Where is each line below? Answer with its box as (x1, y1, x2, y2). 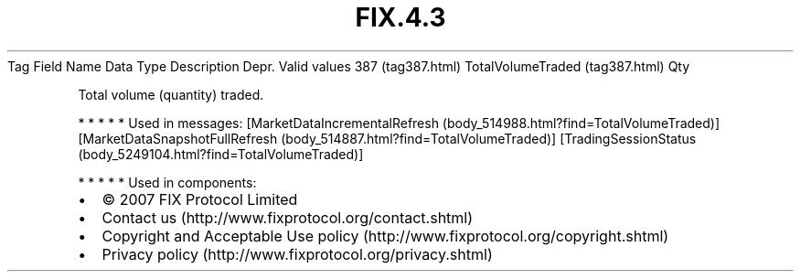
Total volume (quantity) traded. (78, 86, 264, 102)
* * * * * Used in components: (78, 174, 257, 190)
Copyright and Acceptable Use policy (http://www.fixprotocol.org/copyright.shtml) (101, 226, 669, 245)
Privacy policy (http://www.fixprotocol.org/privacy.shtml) (101, 244, 493, 263)
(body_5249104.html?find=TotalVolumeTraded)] (78, 145, 364, 162)
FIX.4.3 (355, 2, 446, 33)
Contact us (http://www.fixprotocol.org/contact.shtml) (101, 208, 474, 227)
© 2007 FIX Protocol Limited (101, 189, 298, 209)
